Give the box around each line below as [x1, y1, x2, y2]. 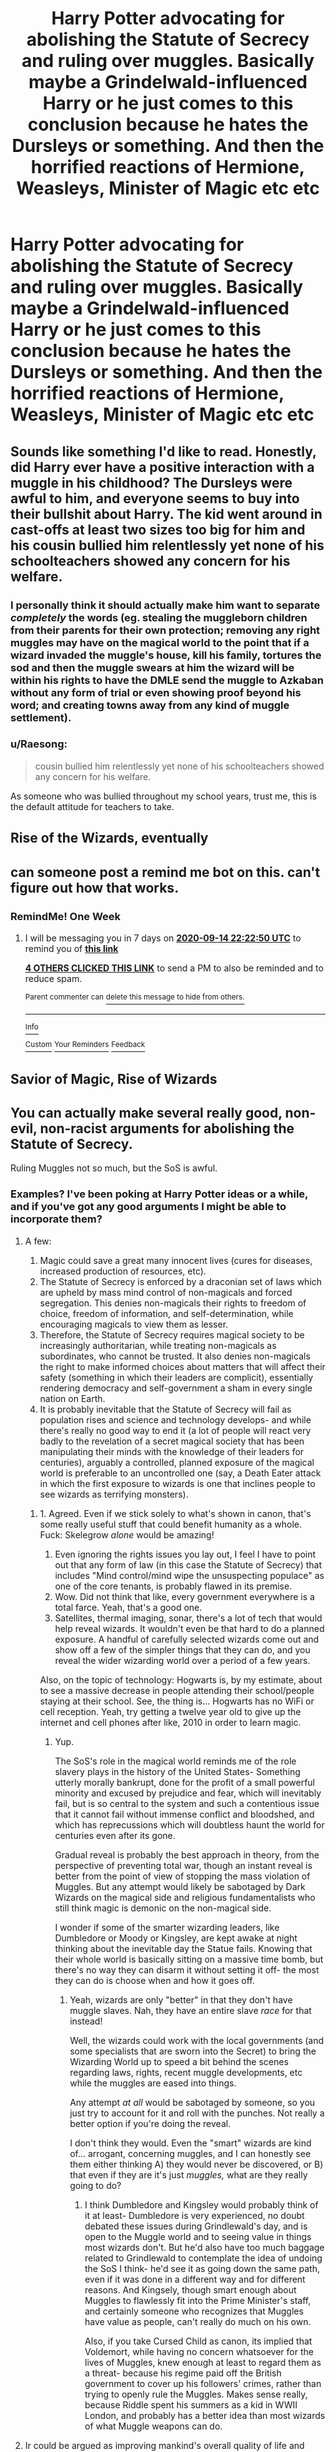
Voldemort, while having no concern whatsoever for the [84, 2345, 314, 2357]
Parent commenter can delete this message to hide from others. [24, 992, 245, 1002]
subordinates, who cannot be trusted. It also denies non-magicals [39, 1350, 311, 1362]
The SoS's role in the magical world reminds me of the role [54, 1755, 297, 1767]
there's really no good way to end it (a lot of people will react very [39, 1424, 312, 1436]
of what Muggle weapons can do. [84, 2420, 223, 2432]
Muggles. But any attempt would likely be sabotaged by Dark [54, 1880, 306, 1892]
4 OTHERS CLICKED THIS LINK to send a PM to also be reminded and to [24, 962, 324, 974]
